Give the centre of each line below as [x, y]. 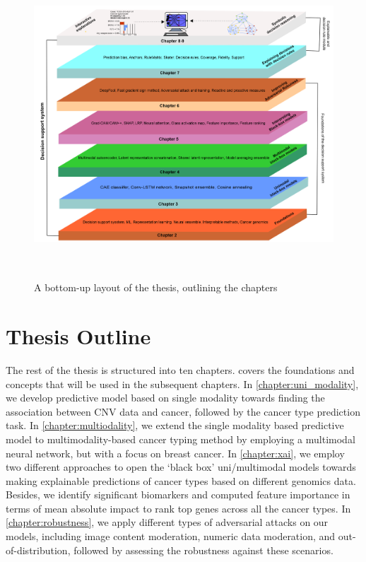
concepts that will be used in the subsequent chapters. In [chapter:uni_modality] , [182, 384]
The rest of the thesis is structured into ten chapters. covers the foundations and [180, 369]
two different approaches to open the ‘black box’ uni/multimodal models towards [181, 467]
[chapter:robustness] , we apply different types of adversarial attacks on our [167, 522]
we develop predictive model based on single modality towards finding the [165, 398]
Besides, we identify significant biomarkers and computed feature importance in [178, 494]
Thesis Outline [78, 336]
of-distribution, [38, 550]
